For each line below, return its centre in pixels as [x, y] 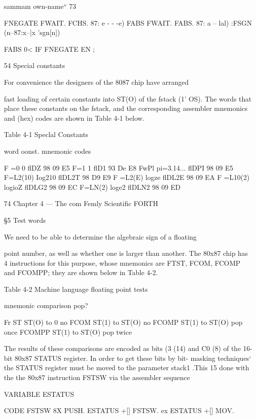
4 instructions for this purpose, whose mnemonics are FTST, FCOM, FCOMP [122, 262]
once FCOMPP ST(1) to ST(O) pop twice [68, 332]
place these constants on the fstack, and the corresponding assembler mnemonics [126, 108]
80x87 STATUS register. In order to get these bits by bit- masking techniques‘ [133, 358]
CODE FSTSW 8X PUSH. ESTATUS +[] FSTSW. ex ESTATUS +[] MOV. [119, 410]
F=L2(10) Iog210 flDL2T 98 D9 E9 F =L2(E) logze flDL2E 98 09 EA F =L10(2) [127, 177]
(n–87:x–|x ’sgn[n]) [32, 32]
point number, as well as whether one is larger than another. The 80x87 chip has [126, 253]
